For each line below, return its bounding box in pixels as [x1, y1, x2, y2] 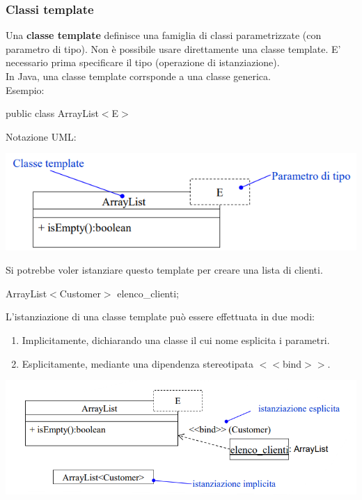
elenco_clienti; [117, 286, 179, 300]
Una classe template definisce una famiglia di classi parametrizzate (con [6, 28, 322, 42]
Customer [59, 286, 101, 300]
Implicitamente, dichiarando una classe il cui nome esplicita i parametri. [22, 332, 330, 347]
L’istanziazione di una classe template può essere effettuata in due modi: [6, 309, 315, 324]
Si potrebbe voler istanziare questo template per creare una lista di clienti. [6, 263, 323, 277]
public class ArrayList [6, 106, 99, 120]
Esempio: [6, 82, 45, 97]
